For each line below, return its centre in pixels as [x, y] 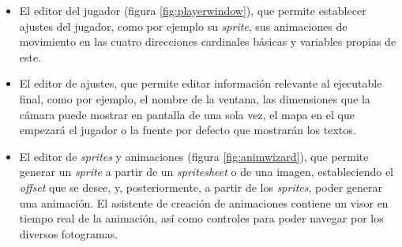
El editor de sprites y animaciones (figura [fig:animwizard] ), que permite [194, 156]
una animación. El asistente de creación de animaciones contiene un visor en [204, 202]
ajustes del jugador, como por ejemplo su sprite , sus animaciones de [183, 26]
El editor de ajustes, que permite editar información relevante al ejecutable [201, 83]
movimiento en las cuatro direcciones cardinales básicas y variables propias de [208, 41]
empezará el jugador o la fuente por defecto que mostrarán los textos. [188, 130]
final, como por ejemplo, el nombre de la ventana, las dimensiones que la [195, 98]
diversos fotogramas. [69, 233]
